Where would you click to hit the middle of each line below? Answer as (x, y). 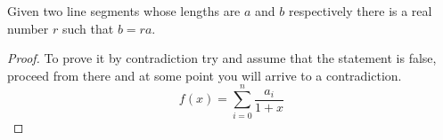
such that (88, 28)
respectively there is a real (360, 11)
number (28, 28)
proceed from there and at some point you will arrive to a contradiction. (205, 75)
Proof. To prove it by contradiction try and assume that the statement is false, (222, 58)
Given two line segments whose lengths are (124, 11)
